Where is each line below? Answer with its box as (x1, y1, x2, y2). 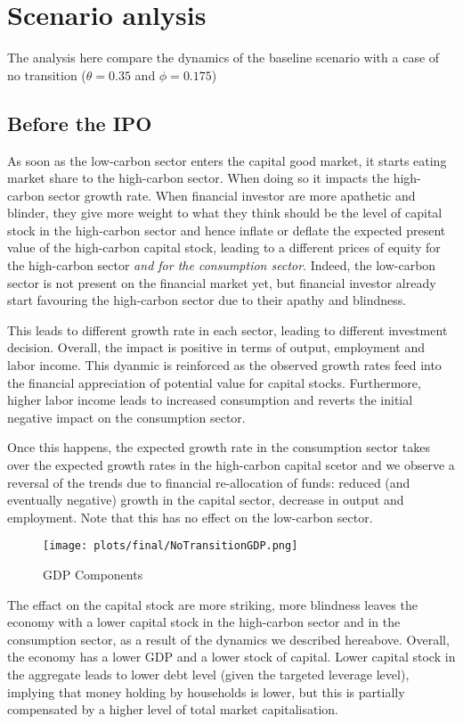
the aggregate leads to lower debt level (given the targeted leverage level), (7, 665, 410, 684)
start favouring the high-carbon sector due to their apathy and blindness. (7, 291, 407, 309)
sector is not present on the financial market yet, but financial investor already (7, 273, 436, 292)
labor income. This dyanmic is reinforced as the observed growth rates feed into (7, 356, 442, 374)
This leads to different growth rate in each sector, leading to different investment (7, 320, 448, 339)
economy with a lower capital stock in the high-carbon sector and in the (7, 613, 401, 631)
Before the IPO (7, 109, 152, 136)
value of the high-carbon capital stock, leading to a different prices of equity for (7, 238, 441, 257)
